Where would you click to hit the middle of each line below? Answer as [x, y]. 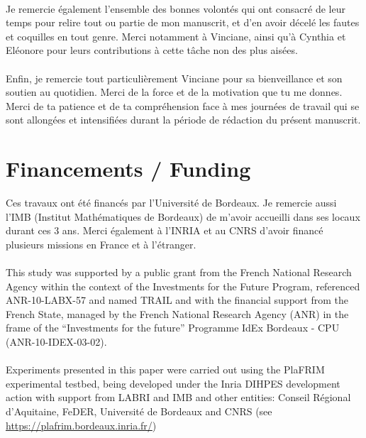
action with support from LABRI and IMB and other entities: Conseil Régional [178, 397]
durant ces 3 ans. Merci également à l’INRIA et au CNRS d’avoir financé [165, 230]
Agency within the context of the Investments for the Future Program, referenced [183, 286]
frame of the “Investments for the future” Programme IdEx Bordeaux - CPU [173, 328]
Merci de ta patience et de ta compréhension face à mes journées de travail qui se [183, 105]
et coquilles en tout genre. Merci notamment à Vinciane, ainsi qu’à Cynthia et [176, 36]
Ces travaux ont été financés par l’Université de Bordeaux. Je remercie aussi [171, 203]
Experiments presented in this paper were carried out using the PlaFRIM [165, 369]
